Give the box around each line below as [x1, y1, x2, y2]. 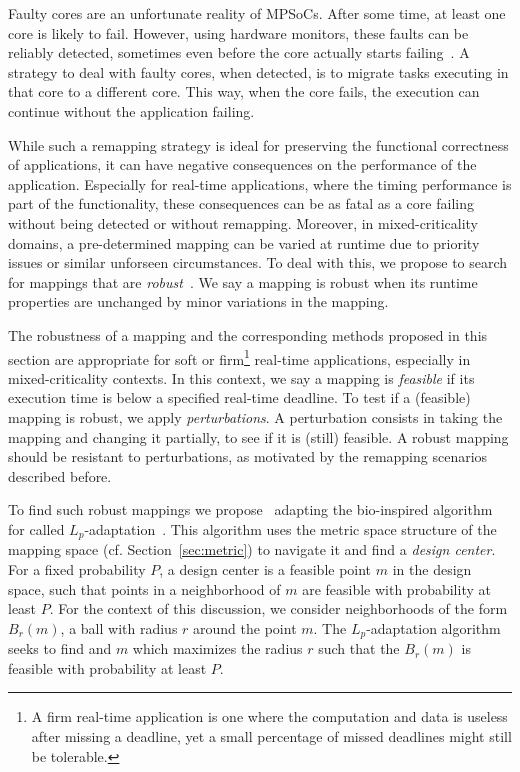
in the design [392, 558, 472, 579]
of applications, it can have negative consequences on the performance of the [8, 154, 477, 175]
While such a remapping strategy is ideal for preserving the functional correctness [8, 134, 509, 155]
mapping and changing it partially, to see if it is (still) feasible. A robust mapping [8, 426, 509, 447]
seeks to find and [8, 638, 112, 659]
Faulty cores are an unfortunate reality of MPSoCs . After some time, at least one [8, 3, 506, 23]
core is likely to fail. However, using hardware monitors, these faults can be [8, 22, 469, 43]
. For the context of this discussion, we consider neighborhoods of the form [49, 598, 508, 619]
